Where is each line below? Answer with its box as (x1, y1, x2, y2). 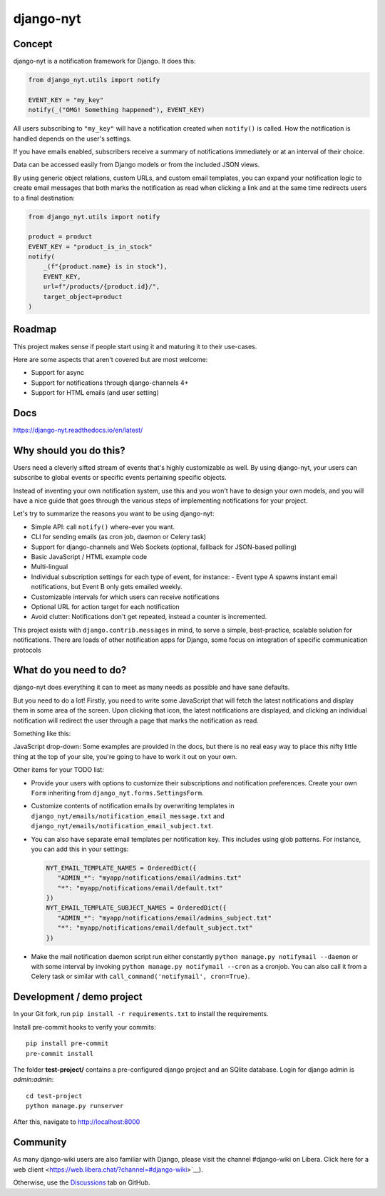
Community (13, 1136, 67, 1149)
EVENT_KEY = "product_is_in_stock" (28, 243, 153, 251)
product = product (28, 233, 93, 241)
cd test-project (26, 1092, 83, 1100)
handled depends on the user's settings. (13, 134, 132, 143)
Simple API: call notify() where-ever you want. (31, 522, 175, 531)
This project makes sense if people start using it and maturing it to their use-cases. (13, 342, 257, 351)
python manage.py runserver (26, 1102, 124, 1110)
